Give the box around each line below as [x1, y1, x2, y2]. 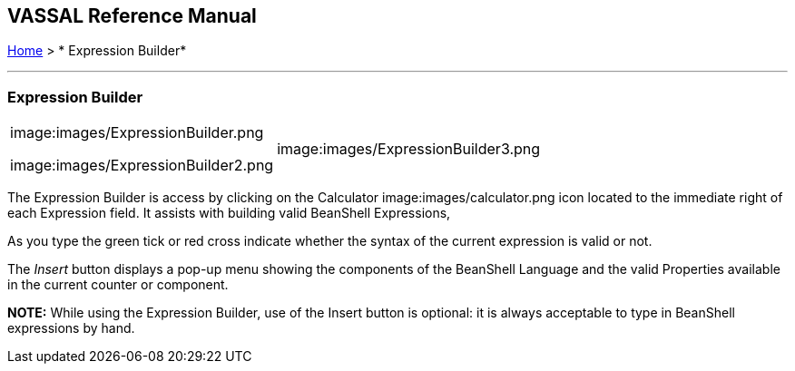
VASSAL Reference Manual [7, 5, 257, 27]
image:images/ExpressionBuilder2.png [10, 156, 274, 175]
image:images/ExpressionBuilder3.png [277, 140, 541, 159]
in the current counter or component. [7, 277, 229, 293]
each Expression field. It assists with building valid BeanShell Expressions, [7, 205, 451, 221]
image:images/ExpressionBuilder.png [10, 123, 264, 142]
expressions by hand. [7, 320, 135, 337]
